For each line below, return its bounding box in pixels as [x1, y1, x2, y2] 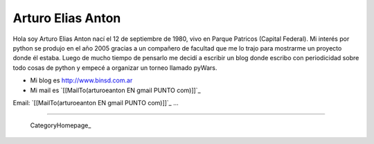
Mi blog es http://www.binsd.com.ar [30, 76, 133, 84]
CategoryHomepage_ [30, 121, 91, 129]
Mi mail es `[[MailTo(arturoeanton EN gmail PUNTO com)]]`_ [30, 86, 201, 94]
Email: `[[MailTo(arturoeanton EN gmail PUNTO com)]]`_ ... [12, 98, 179, 107]
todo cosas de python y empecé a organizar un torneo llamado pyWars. [12, 63, 217, 72]
